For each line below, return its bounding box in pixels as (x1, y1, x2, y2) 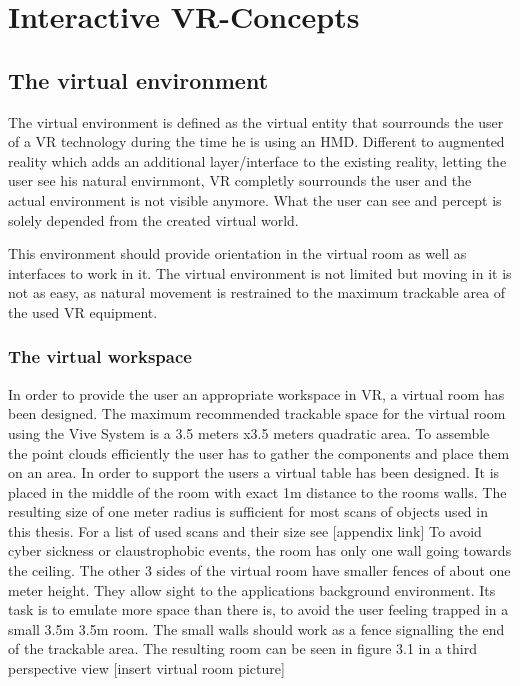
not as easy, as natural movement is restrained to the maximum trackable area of (8, 282, 506, 303)
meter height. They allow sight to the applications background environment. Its (8, 579, 496, 600)
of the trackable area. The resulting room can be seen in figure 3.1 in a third (8, 638, 477, 659)
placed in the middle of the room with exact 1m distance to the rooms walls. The (8, 481, 507, 502)
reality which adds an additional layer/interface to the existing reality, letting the (8, 150, 507, 171)
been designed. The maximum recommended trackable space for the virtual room (8, 403, 506, 424)
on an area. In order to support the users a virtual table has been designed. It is (8, 462, 500, 483)
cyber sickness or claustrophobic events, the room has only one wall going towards (8, 540, 512, 561)
